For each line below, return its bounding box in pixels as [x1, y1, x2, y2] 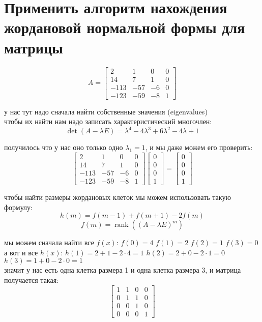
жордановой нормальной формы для [4, 17, 245, 38]
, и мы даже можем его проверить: [145, 142, 253, 153]
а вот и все [4, 247, 38, 257]
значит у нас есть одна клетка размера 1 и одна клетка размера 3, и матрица [4, 265, 241, 275]
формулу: [4, 201, 33, 212]
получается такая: [4, 275, 59, 285]
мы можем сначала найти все [4, 237, 94, 248]
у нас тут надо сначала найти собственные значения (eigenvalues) [4, 106, 208, 116]
